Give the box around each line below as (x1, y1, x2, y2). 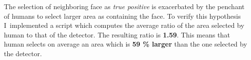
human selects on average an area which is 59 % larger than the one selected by (4, 39, 247, 49)
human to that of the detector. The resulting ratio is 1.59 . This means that (4, 29, 230, 39)
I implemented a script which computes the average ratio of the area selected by (4, 20, 245, 30)
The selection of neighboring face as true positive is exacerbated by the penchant (4, 1, 245, 11)
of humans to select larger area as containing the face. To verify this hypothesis (4, 11, 241, 21)
